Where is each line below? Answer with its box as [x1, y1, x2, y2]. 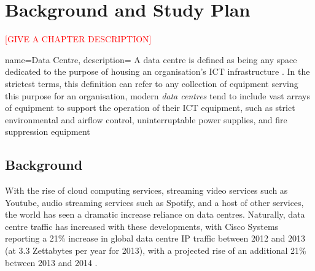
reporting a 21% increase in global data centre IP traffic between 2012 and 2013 [5, 232, 305, 245]
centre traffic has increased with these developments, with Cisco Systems [5, 219, 279, 232]
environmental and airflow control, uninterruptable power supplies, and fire [5, 113, 287, 126]
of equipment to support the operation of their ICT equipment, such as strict [5, 101, 295, 114]
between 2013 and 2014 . [5, 256, 98, 269]
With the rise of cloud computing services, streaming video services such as [5, 184, 288, 197]
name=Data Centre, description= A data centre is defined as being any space [5, 53, 297, 66]
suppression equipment [5, 125, 90, 138]
